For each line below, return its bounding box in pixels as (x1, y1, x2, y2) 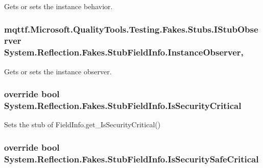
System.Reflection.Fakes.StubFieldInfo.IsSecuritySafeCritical (4, 152, 259, 165)
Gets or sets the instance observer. (4, 66, 112, 76)
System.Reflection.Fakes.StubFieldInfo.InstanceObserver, (4, 46, 244, 59)
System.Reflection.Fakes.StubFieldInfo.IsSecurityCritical (4, 99, 242, 112)
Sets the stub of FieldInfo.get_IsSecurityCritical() (4, 119, 161, 130)
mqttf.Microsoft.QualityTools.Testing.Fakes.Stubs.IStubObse (4, 22, 258, 35)
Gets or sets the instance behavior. (4, 1, 113, 11)
